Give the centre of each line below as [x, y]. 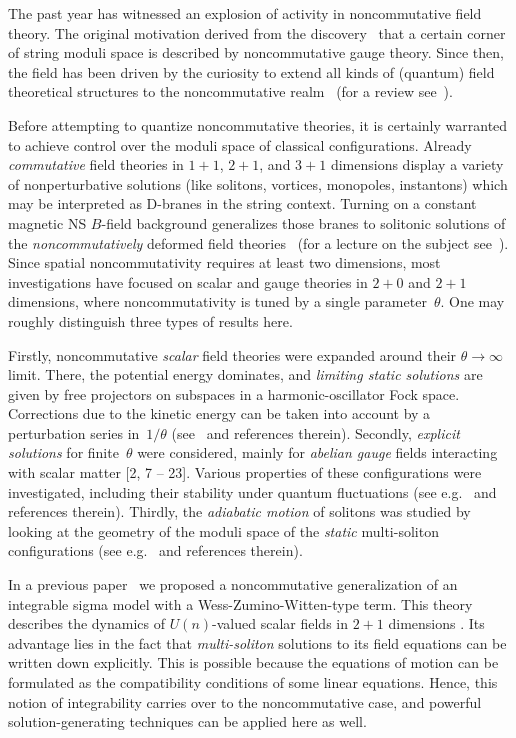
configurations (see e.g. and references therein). [155, 550]
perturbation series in [74, 432]
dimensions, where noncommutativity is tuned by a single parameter [217, 301]
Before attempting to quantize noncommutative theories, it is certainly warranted [258, 124]
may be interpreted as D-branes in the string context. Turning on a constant [242, 203]
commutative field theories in [96, 164]
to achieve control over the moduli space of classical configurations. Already [240, 144]
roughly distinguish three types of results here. [150, 320]
